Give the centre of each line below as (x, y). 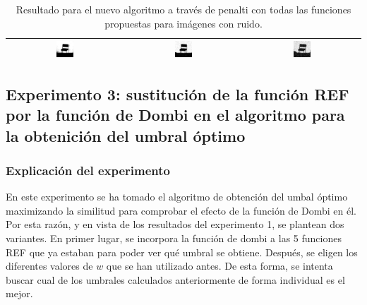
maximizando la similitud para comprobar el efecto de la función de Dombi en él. (181, 210)
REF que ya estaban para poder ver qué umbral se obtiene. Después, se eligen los (182, 252)
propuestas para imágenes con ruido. (183, 23)
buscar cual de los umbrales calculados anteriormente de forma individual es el (175, 279)
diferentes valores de (49, 266)
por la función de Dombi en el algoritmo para (175, 115)
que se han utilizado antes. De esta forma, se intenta (219, 266)
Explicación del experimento (88, 170)
